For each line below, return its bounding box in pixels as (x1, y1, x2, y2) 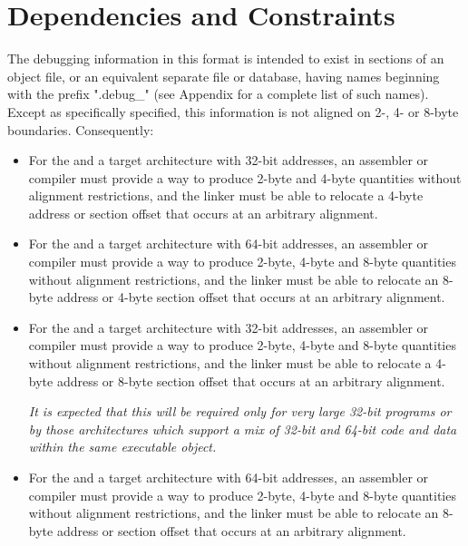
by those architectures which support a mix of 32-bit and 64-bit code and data (28, 419, 457, 438)
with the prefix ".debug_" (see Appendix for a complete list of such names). (7, 84, 429, 103)
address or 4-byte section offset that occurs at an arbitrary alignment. (56, 288, 445, 307)
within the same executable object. (28, 437, 217, 456)
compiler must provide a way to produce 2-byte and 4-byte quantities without (28, 168, 462, 187)
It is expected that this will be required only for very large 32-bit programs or (28, 402, 452, 421)
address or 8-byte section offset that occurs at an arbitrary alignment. (56, 371, 445, 390)
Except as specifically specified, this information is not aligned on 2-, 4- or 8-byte (7, 102, 459, 121)
